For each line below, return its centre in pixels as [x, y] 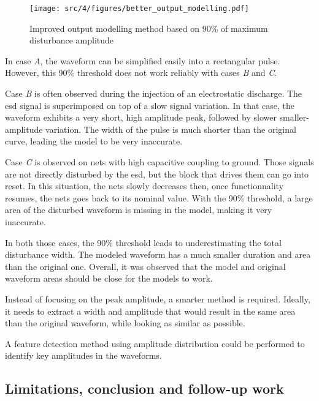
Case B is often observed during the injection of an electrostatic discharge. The [154, 93]
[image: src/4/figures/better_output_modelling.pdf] [139, 9]
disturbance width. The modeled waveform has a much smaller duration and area [158, 254]
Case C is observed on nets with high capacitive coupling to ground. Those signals [159, 162]
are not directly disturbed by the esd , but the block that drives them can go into [157, 174]
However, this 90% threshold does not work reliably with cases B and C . [141, 73]
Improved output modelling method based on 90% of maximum [149, 28]
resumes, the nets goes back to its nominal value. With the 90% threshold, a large [159, 197]
